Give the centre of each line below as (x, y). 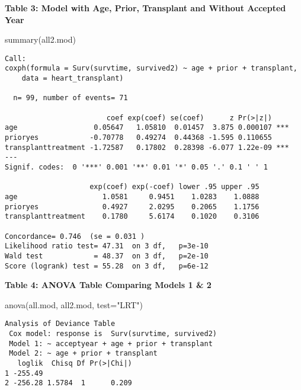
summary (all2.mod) (40, 39)
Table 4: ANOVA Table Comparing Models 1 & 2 (108, 285)
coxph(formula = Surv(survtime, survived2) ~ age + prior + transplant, (151, 68)
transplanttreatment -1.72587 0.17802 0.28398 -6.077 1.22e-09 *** (147, 147)
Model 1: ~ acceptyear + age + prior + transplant (111, 343)
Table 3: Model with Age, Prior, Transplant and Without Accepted (145, 8)
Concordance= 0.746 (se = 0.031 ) (75, 236)
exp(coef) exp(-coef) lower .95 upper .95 (174, 187)
